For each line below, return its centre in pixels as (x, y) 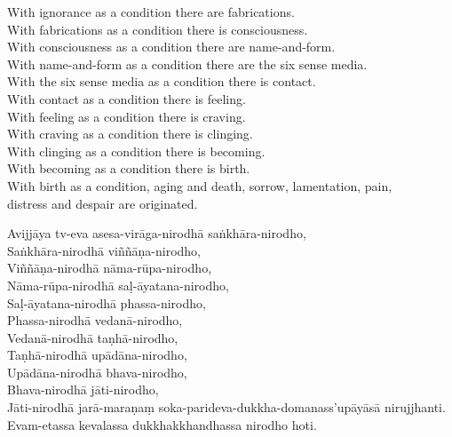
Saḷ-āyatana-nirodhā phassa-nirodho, (107, 302)
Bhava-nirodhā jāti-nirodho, (83, 389)
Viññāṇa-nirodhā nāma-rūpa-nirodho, (110, 268)
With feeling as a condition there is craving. (127, 116)
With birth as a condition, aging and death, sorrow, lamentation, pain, (200, 185)
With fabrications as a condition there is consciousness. (158, 29)
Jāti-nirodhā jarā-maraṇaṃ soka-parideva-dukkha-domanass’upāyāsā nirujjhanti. (226, 407)
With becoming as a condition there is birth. (129, 168)
